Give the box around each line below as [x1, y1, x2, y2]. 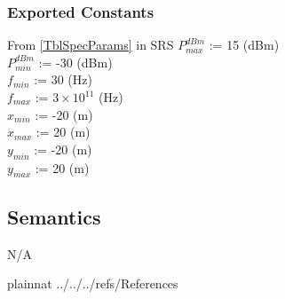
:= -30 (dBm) [38, 52, 113, 71]
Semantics [7, 202, 101, 230]
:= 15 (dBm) [209, 35, 280, 54]
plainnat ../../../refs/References [7, 274, 178, 293]
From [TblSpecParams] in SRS [7, 35, 174, 54]
